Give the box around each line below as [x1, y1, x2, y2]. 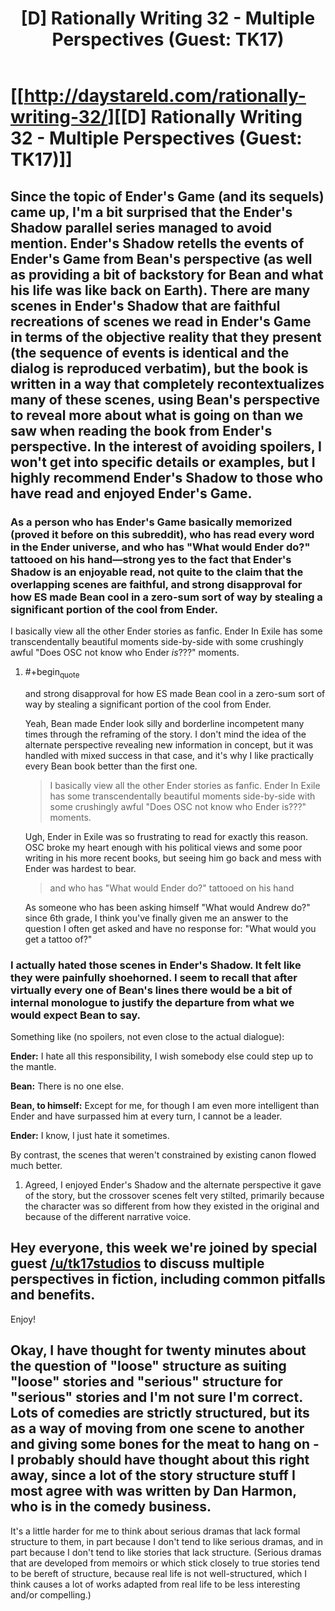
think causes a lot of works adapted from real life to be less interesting [10, 1578, 301, 1590]
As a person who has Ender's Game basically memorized [10, 515, 293, 529]
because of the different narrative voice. [24, 1210, 192, 1222]
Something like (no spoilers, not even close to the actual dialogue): [10, 1030, 285, 1042]
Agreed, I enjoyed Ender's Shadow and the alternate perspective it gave [24, 1178, 322, 1191]
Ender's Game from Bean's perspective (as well [10, 250, 313, 267]
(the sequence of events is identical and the [10, 344, 290, 361]
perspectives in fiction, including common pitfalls [10, 1271, 326, 1288]
